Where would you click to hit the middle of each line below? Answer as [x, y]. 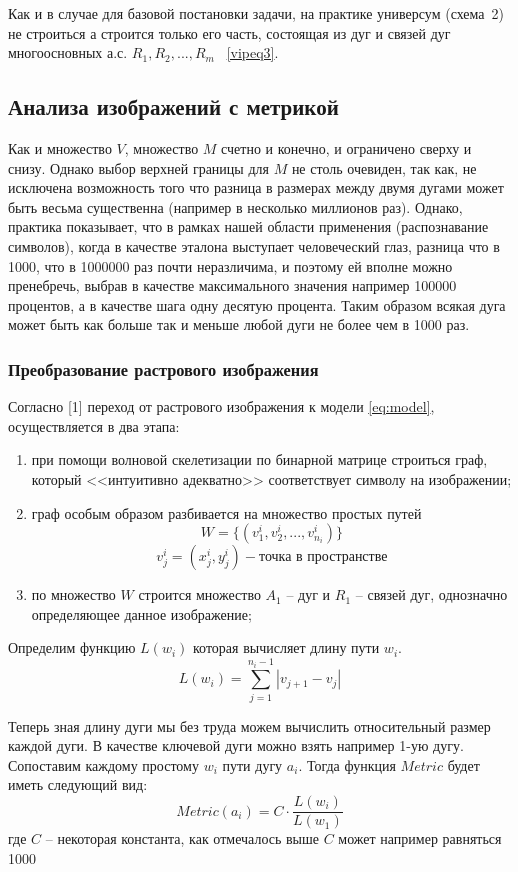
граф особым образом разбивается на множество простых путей [226, 512]
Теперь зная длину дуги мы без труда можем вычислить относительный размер [249, 725]
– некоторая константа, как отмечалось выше [182, 838]
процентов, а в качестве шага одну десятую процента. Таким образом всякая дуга [257, 304]
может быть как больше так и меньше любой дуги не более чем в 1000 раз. [239, 324]
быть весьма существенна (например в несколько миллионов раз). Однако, [235, 206]
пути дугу [252, 764]
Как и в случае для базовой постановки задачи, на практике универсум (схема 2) [256, 13]
